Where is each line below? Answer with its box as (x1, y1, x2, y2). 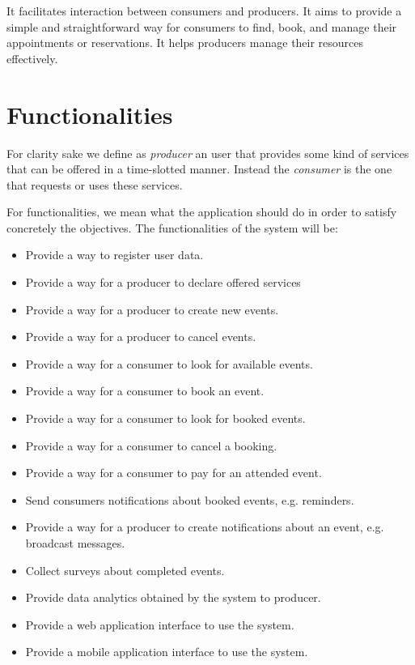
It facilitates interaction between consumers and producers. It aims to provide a (6, 2, 402, 19)
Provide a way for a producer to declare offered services (25, 274, 301, 291)
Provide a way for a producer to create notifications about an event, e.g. (25, 518, 384, 535)
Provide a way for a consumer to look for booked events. (25, 410, 306, 427)
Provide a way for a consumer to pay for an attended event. (25, 464, 322, 481)
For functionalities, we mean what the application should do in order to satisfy (6, 203, 397, 220)
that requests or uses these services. (6, 176, 183, 193)
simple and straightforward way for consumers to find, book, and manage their (6, 18, 397, 35)
